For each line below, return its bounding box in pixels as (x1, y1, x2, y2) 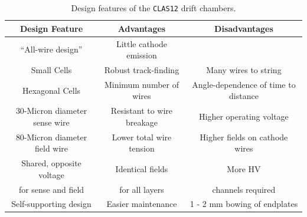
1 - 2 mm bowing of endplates (190, 198, 298, 210)
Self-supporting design (11, 198, 92, 210)
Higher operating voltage (199, 110, 289, 123)
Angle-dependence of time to (192, 78, 296, 90)
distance (229, 90, 259, 102)
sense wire (33, 116, 70, 128)
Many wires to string (206, 63, 282, 75)
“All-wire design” (20, 43, 83, 55)
